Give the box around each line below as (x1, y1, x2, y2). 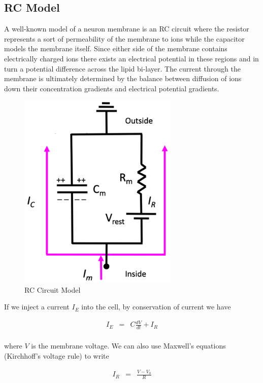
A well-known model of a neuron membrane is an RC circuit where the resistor (4, 23, 249, 34)
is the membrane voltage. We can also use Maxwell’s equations (31, 340, 226, 351)
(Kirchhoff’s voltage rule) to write (4, 350, 109, 361)
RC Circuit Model (24, 284, 81, 295)
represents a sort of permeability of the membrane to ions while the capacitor (4, 33, 245, 44)
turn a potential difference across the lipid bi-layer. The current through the (4, 63, 241, 74)
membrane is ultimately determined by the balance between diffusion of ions (4, 73, 242, 84)
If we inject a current (4, 301, 70, 312)
